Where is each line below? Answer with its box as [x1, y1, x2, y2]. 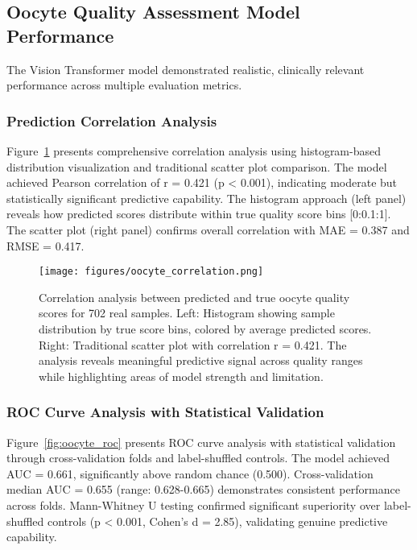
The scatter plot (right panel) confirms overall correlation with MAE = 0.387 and [6, 221, 410, 238]
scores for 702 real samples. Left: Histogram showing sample [39, 304, 335, 321]
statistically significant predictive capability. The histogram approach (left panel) [6, 189, 407, 206]
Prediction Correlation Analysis [6, 110, 217, 130]
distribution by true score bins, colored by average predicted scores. [39, 320, 372, 337]
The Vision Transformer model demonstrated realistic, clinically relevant [6, 60, 365, 77]
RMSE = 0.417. [6, 237, 85, 254]
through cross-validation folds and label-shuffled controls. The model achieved [6, 449, 390, 466]
